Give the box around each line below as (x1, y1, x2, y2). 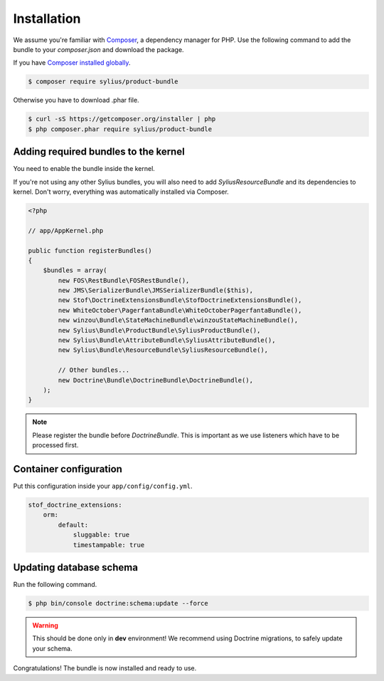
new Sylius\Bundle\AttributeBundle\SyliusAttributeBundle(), (58, 336, 276, 345)
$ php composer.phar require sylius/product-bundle (28, 125, 213, 133)
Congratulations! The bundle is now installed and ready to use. (13, 664, 197, 672)
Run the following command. (13, 581, 97, 589)
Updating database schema (13, 561, 139, 573)
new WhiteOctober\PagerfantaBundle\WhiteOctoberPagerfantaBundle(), (58, 306, 302, 314)
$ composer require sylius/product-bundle (28, 78, 178, 85)
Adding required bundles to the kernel (13, 146, 185, 158)
